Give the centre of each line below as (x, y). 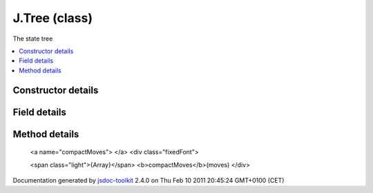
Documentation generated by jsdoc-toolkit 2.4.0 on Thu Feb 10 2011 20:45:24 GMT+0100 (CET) (149, 180)
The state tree (33, 39)
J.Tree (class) (53, 18)
